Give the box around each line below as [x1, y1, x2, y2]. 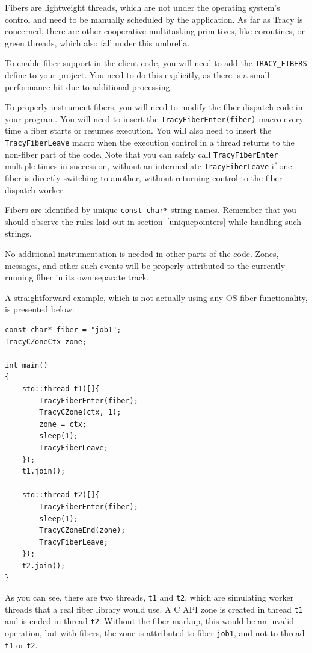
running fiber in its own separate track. [5, 271, 149, 283]
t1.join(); [22, 467, 66, 476]
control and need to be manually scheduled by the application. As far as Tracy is [5, 13, 303, 25]
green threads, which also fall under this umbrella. [5, 36, 190, 49]
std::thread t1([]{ [22, 385, 100, 393]
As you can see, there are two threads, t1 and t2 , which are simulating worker [5, 591, 294, 604]
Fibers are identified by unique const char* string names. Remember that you [5, 203, 296, 216]
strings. [5, 227, 32, 240]
